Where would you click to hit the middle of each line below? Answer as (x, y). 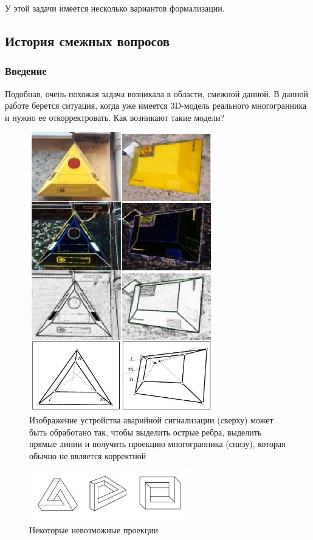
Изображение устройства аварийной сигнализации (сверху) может (151, 419)
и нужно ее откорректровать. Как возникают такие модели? (115, 117)
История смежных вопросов (88, 40)
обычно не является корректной (88, 455)
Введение (26, 71)
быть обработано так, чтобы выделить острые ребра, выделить (146, 432)
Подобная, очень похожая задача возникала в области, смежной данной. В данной (157, 93)
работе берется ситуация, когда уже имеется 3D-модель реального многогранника (156, 105)
